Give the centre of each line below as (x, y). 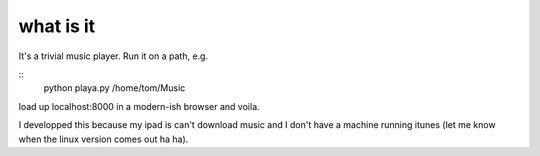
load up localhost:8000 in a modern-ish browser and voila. (139, 106)
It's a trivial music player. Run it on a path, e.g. (113, 56)
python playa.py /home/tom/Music (114, 88)
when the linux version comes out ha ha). (103, 139)
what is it (57, 26)
